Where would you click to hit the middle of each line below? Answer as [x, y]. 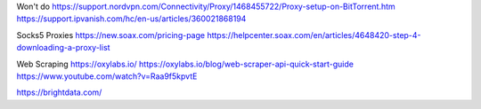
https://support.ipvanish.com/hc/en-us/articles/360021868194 [131, 19]
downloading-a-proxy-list [63, 48]
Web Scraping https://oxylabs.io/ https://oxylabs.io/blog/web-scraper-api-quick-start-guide [185, 64]
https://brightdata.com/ [59, 92]
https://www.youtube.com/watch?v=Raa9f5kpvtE [107, 76]
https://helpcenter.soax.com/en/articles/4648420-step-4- [314, 35]
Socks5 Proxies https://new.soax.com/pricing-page [110, 35]
